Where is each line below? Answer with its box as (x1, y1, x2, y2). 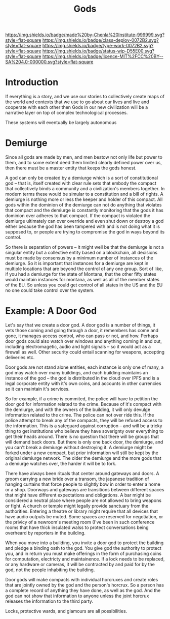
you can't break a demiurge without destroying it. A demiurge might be (5, 445, 153, 450)
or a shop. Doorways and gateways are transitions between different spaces (5, 487, 164, 492)
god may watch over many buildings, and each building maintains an (5, 370, 148, 375)
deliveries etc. (5, 355, 35, 360)
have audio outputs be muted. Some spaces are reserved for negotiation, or (5, 514, 163, 519)
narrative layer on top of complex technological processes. (5, 110, 128, 116)
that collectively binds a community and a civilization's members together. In (5, 186, 165, 192)
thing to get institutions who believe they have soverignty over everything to (5, 428, 164, 434)
